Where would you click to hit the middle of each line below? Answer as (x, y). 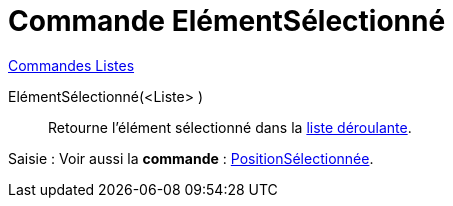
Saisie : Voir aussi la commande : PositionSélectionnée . (191, 158)
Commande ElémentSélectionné (227, 21)
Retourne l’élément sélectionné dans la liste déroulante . (230, 127)
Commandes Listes (71, 65)
